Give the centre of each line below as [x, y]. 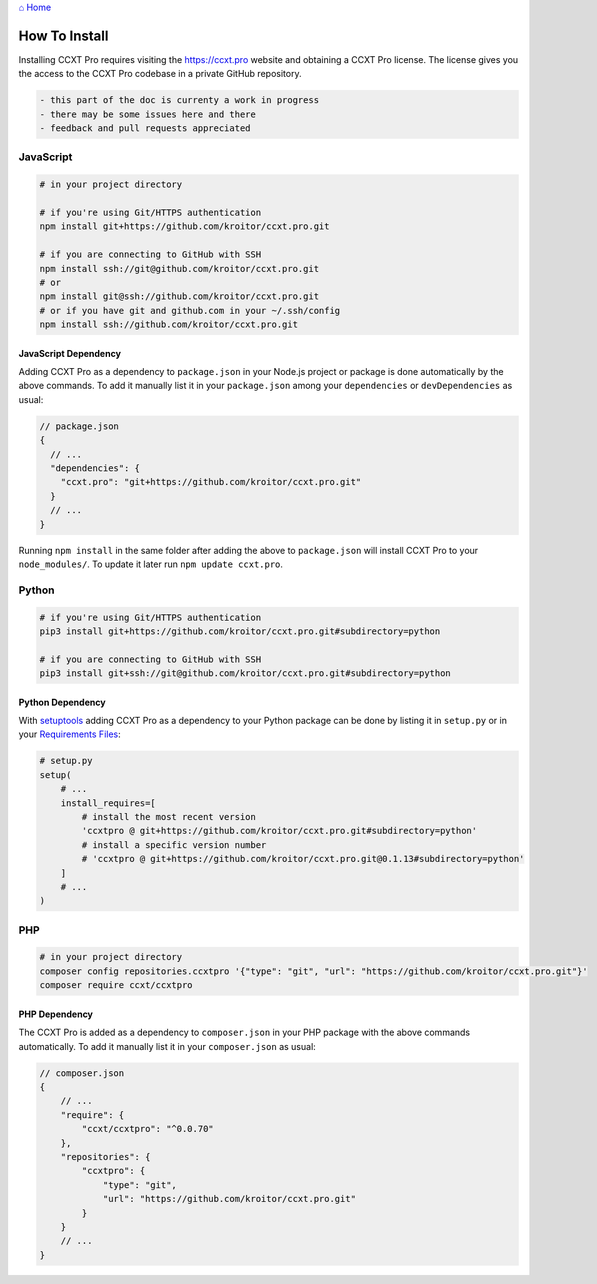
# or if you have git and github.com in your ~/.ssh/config [190, 310]
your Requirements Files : [70, 734]
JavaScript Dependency [70, 353]
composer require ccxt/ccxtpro [116, 985]
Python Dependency [62, 702]
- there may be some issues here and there [148, 114]
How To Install [63, 35]
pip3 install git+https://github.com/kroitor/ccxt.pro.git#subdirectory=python [240, 631]
